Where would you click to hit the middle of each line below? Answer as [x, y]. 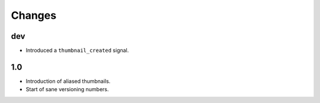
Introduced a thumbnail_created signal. [77, 51]
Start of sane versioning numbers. [67, 89]
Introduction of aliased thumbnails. [68, 81]
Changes [33, 15]
